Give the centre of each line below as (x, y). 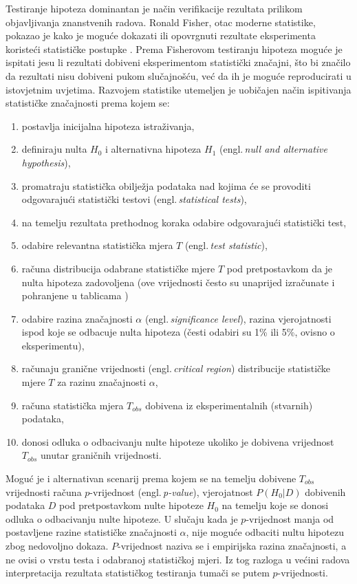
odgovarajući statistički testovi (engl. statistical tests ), (134, 199)
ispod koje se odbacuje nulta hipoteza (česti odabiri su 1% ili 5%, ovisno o (178, 332)
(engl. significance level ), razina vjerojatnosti (238, 318)
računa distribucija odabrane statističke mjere (118, 268)
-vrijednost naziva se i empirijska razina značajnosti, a (232, 545)
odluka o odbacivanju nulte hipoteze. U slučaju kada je (122, 518)
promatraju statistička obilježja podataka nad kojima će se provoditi (166, 185)
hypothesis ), (46, 162)
